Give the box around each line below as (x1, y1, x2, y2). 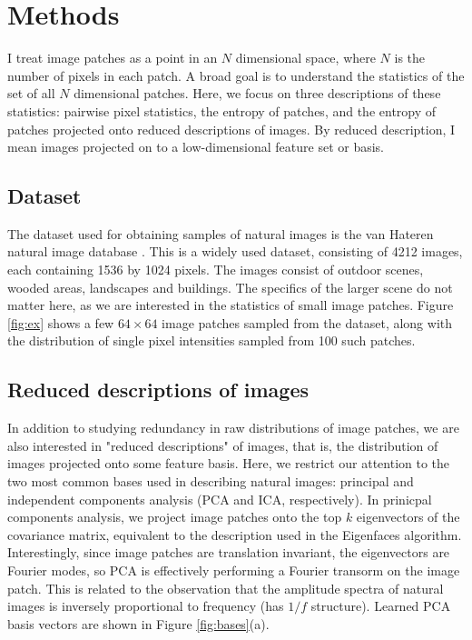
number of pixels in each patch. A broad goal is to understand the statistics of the (7, 65, 465, 85)
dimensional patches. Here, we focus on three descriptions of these (74, 84, 441, 103)
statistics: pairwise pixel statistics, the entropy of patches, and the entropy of (7, 101, 437, 120)
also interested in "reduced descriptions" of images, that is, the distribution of (7, 435, 438, 455)
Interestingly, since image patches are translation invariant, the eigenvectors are (7, 543, 450, 562)
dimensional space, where (235, 48, 376, 67)
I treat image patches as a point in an (7, 48, 218, 67)
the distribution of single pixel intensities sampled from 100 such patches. (7, 331, 416, 350)
